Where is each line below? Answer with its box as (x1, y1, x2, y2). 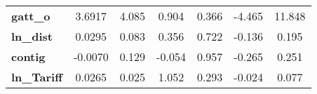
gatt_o (11, 8, 50, 24)
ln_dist (11, 28, 53, 44)
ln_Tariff (11, 69, 62, 85)
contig (11, 48, 46, 65)
